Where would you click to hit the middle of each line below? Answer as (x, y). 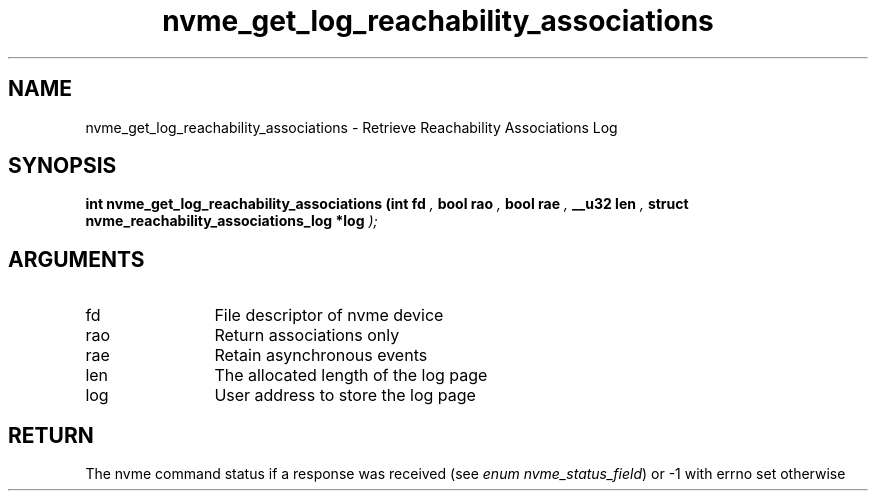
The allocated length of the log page (351, 375)
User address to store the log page (345, 395)
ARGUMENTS (76, 259)
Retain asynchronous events (321, 355)
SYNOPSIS (62, 166)
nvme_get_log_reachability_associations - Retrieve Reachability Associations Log (351, 127)
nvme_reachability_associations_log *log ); (231, 221)
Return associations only (307, 335)
